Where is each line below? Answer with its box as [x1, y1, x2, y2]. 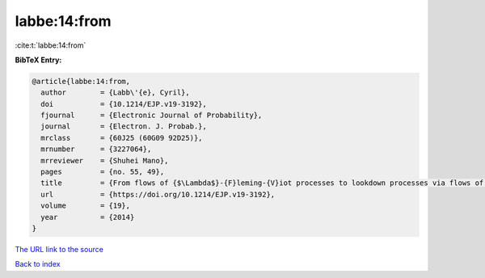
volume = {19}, [40, 201, 131, 210]
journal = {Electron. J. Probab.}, [40, 122, 208, 131]
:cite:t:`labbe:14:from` [15, 40, 86, 50]
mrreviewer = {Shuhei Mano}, [40, 156, 169, 165]
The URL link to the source [15, 244, 104, 254]
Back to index [15, 259, 61, 269]
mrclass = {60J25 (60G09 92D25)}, [40, 133, 203, 142]
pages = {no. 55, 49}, [40, 167, 165, 177]
